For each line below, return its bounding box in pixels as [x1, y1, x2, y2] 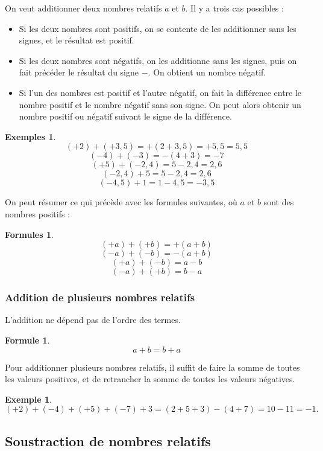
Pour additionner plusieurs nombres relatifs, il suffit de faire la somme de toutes [5, 360, 300, 373]
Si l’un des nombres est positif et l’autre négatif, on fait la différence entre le [19, 86, 302, 98]
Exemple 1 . [5, 392, 52, 405]
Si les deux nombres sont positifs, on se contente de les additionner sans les [19, 22, 296, 34]
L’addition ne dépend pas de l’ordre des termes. [5, 313, 181, 326]
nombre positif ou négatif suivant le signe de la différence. [19, 110, 232, 123]
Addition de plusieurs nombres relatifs [5, 290, 195, 305]
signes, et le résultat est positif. [19, 34, 134, 46]
